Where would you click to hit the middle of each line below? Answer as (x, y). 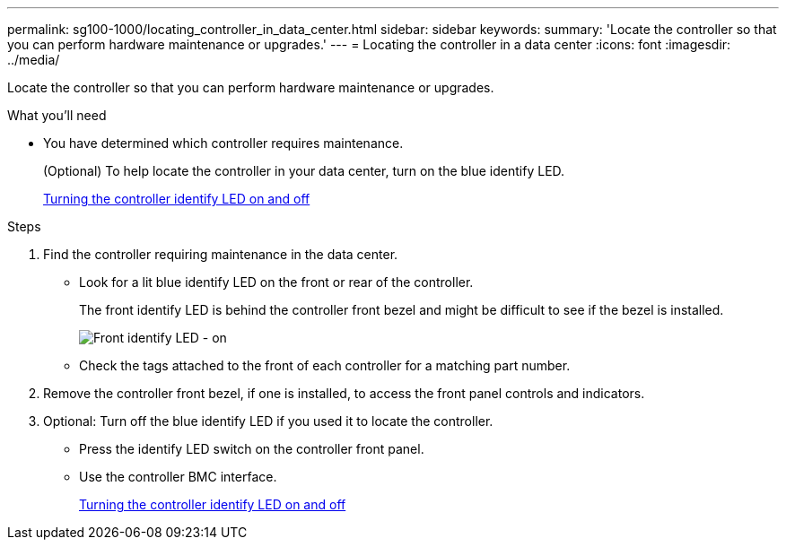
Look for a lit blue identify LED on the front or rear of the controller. (276, 282)
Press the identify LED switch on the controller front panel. (252, 449)
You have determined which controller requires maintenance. (223, 143)
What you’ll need (57, 115)
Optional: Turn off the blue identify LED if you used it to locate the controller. (268, 421)
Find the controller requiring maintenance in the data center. (221, 254)
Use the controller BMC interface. (178, 477)
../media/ (34, 60)
